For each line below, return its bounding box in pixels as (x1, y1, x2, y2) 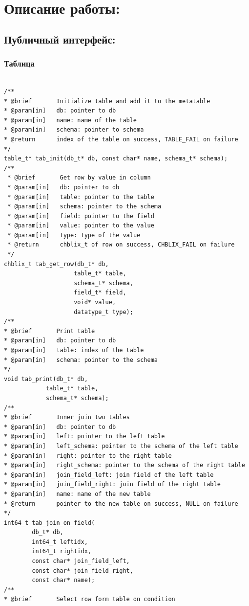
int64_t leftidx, (32, 538, 88, 545)
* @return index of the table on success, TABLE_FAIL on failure (4, 135, 238, 143)
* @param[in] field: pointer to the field (7, 212, 154, 220)
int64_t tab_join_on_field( (4, 519, 95, 526)
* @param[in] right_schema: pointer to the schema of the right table (4, 462, 245, 469)
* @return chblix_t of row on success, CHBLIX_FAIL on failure (7, 241, 235, 248)
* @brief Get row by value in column (7, 174, 151, 181)
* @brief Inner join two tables (4, 414, 130, 421)
